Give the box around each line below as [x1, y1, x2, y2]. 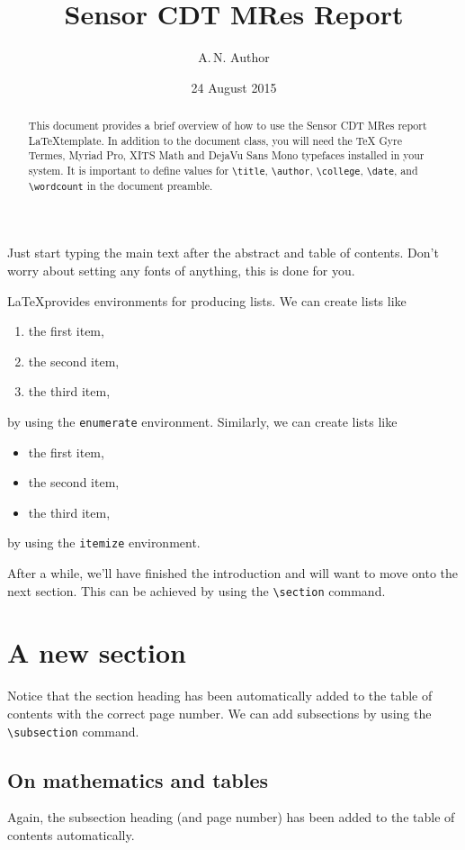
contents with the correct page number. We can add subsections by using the [7, 703, 432, 722]
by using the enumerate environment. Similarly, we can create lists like [7, 411, 398, 430]
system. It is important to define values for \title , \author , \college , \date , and [28, 163, 418, 178]
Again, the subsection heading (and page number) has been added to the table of [7, 808, 455, 827]
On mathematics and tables [7, 765, 269, 793]
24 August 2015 [191, 77, 277, 96]
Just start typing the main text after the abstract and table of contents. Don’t [7, 243, 439, 262]
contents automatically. [7, 826, 135, 845]
